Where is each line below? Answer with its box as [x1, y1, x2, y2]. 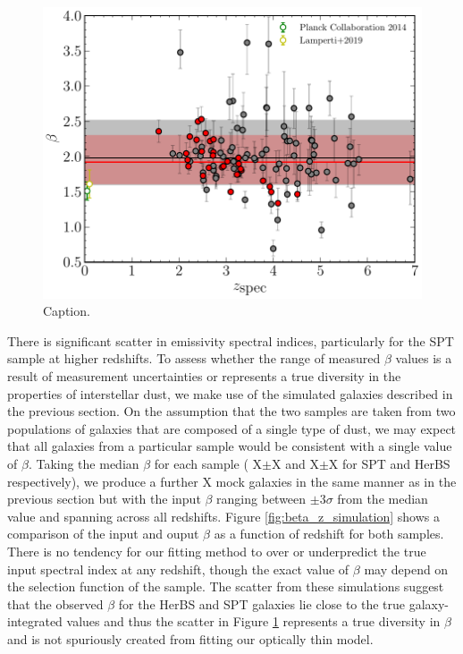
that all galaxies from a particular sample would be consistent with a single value [7, 437, 452, 455]
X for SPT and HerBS [328, 454, 450, 473]
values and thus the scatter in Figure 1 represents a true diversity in [66, 612, 441, 631]
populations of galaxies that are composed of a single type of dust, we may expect [7, 419, 457, 437]
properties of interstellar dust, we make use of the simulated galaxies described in [7, 384, 453, 403]
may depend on [364, 559, 449, 578]
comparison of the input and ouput [7, 524, 199, 543]
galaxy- [408, 594, 450, 613]
